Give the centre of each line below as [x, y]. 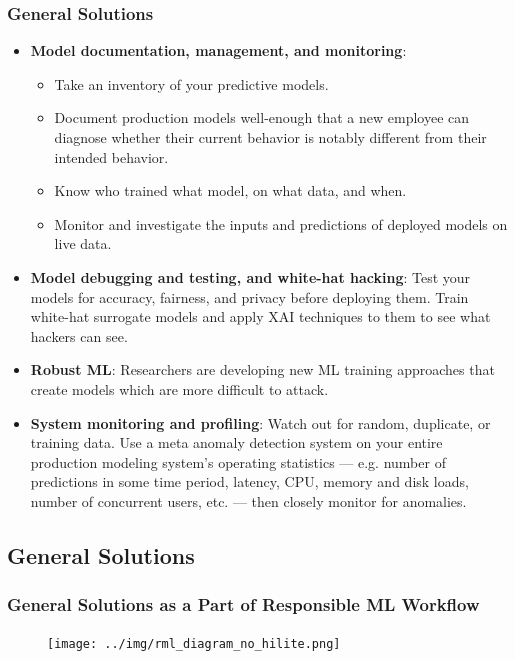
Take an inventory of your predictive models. [191, 83]
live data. [83, 243]
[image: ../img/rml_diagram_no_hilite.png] [194, 643]
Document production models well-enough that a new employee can [262, 117]
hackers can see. [79, 335]
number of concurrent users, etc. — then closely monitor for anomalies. [248, 500]
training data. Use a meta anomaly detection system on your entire [236, 442]
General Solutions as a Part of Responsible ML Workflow [243, 604]
